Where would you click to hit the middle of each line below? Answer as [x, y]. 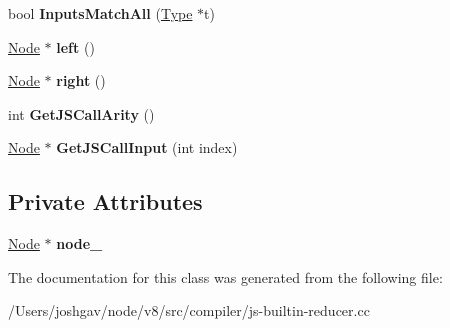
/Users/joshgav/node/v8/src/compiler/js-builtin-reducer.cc [189, 310]
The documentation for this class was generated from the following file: [225, 276]
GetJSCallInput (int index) [147, 147]
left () [75, 46]
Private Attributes [105, 201]
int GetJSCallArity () [81, 113]
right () [81, 80]
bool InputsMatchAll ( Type [100, 13]
